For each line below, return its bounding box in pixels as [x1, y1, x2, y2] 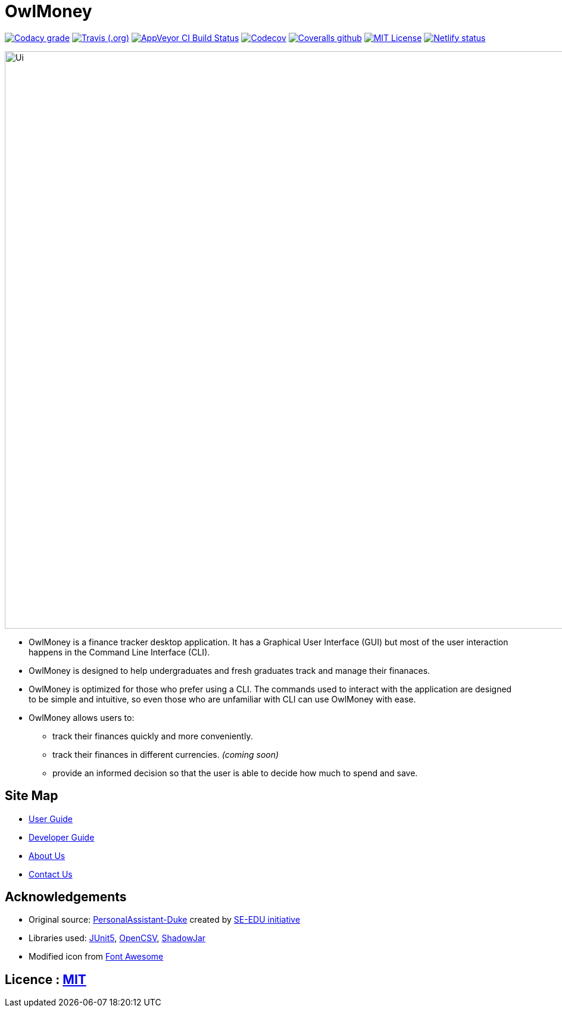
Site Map [5, 788, 58, 804]
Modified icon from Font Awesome [29, 951, 164, 962]
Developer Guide [29, 832, 95, 842]
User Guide [29, 813, 73, 824]
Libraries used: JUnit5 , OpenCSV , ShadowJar [29, 933, 206, 944]
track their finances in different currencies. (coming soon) [52, 749, 279, 760]
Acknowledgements [5, 889, 127, 905]
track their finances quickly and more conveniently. [52, 730, 253, 741]
